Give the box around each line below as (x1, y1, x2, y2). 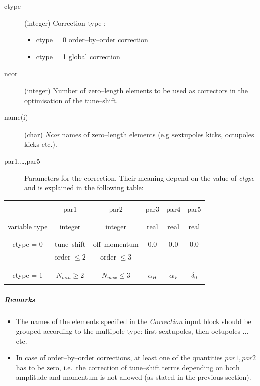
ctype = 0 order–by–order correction (36, 34, 148, 45)
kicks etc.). (24, 139, 57, 149)
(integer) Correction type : (24, 17, 106, 28)
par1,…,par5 (4, 155, 40, 166)
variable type (8, 221, 48, 232)
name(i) (4, 112, 28, 122)
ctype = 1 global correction (36, 51, 120, 61)
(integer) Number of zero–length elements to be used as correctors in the (24, 85, 248, 95)
